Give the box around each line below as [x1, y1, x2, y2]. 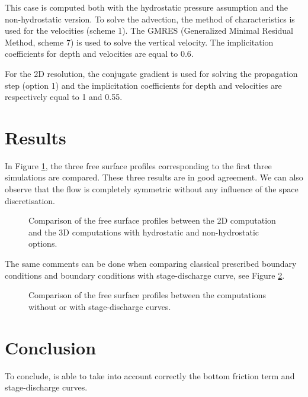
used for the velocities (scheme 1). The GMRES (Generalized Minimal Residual [5, 24, 293, 37]
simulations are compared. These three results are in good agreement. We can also [5, 171, 303, 183]
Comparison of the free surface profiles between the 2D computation [28, 214, 276, 227]
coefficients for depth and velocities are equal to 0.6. [5, 47, 194, 60]
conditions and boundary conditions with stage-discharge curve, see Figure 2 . [5, 269, 285, 281]
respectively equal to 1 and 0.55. [5, 91, 123, 103]
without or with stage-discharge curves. [28, 300, 171, 312]
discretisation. [5, 194, 55, 206]
